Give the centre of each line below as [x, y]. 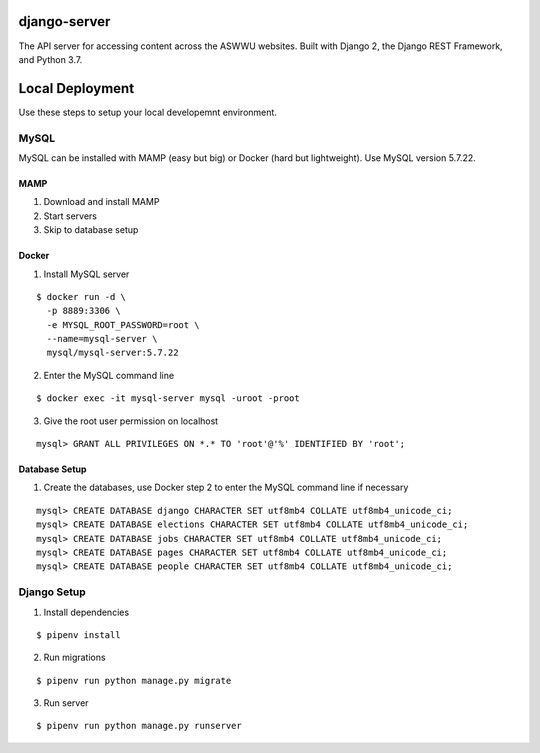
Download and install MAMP [101, 202]
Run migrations [74, 657]
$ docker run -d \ [81, 296]
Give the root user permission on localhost [131, 421]
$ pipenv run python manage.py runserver [139, 726]
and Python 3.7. [50, 59]
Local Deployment [76, 88]
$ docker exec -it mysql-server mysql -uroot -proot [168, 398]
